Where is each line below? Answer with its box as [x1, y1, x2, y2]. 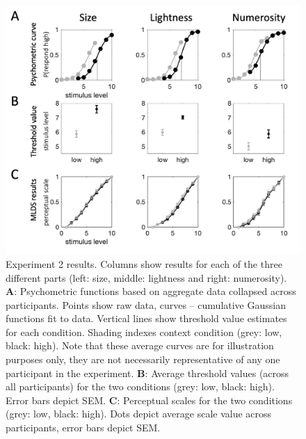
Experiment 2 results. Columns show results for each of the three [6, 256, 282, 271]
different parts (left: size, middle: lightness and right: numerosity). [6, 270, 287, 285]
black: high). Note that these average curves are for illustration [6, 338, 274, 353]
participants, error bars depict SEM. [6, 420, 161, 435]
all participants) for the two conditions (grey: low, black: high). [6, 379, 275, 394]
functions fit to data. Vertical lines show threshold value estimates [6, 311, 287, 326]
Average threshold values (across [151, 365, 289, 380]
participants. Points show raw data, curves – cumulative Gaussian [6, 297, 286, 312]
